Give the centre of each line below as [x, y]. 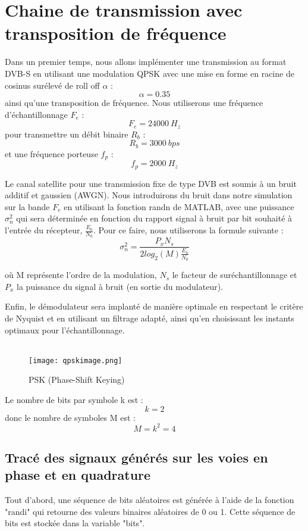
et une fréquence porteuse [51, 153]
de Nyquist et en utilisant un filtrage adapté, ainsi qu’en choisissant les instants [150, 318]
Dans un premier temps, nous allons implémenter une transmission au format [146, 62]
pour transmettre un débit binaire [67, 134]
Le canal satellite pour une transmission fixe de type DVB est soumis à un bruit [151, 183]
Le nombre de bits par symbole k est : [74, 399]
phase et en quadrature [78, 475]
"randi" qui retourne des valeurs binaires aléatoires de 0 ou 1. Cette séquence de [150, 511]
